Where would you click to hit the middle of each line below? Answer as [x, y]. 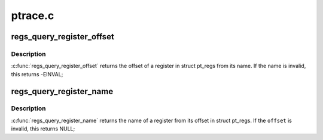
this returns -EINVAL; [37, 74]
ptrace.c [33, 15]
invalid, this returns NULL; [43, 129]
